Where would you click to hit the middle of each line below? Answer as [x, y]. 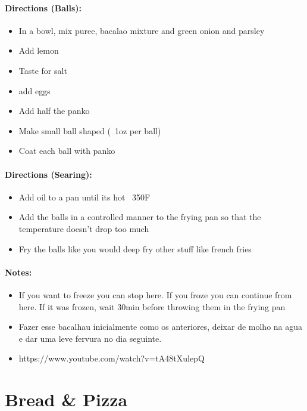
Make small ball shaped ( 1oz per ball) [90, 130]
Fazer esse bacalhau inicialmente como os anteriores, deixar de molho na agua [161, 327]
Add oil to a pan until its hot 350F [84, 197]
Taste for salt [43, 70]
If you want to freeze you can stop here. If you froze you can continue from [155, 294]
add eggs [35, 90]
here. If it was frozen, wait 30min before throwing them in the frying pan [152, 306]
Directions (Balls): [43, 7]
